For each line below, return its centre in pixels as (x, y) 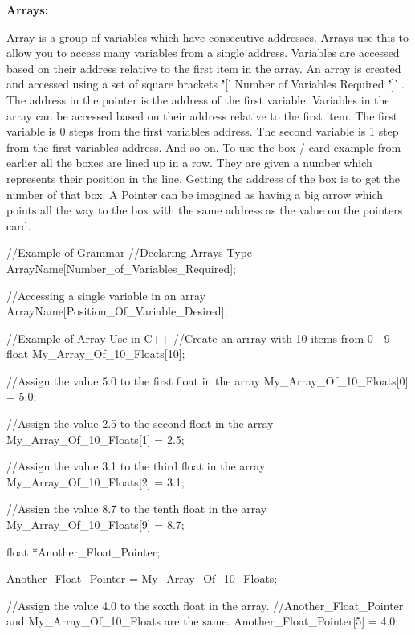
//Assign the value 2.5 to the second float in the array (140, 423)
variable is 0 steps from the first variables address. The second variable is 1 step (203, 131)
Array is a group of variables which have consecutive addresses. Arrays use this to (208, 37)
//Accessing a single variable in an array (106, 295)
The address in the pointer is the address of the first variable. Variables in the (198, 99)
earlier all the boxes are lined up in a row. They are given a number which (189, 163)
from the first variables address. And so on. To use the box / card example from (204, 147)
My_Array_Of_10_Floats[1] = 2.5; (96, 439)
